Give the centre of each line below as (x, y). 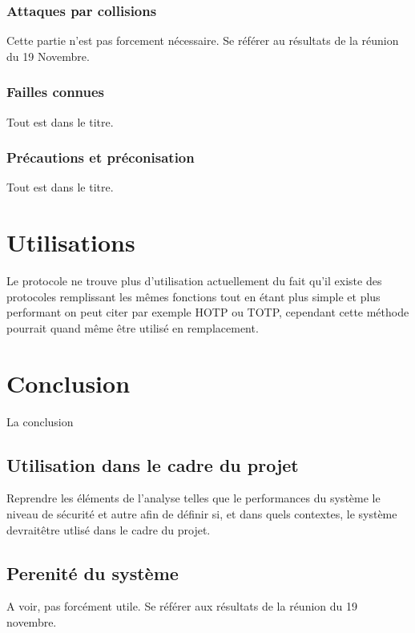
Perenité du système (93, 573)
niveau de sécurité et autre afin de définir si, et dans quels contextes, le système (202, 514)
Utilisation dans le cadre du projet (153, 464)
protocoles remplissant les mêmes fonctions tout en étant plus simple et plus (193, 296)
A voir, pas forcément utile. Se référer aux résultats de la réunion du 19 (182, 606)
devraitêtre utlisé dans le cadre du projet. (109, 529)
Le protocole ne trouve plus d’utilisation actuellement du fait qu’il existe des (194, 281)
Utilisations (71, 242)
